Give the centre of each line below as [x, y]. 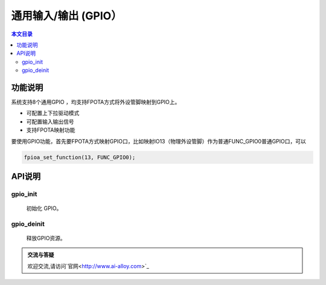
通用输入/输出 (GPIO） [66, 16]
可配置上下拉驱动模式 [53, 113]
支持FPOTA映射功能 [51, 130]
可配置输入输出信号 [50, 122]
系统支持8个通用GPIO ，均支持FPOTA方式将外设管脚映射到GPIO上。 [96, 102]
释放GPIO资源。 [46, 238]
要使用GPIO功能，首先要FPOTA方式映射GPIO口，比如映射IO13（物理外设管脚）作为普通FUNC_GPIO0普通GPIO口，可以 [158, 141]
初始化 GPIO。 [44, 208]
